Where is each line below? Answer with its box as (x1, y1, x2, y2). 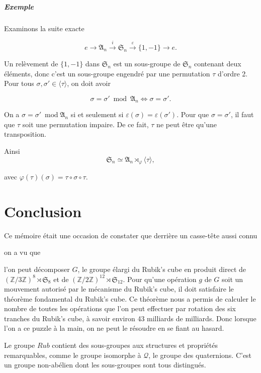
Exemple (4, 1, 34, 12)
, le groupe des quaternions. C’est (148, 349, 252, 360)
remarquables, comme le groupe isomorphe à (4, 349, 141, 360)
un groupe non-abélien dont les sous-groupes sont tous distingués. (4, 359, 206, 370)
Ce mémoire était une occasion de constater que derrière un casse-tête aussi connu (4, 230, 257, 240)
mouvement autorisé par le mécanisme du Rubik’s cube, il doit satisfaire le (4, 284, 234, 294)
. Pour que (177, 109, 209, 120)
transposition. (4, 129, 46, 139)
